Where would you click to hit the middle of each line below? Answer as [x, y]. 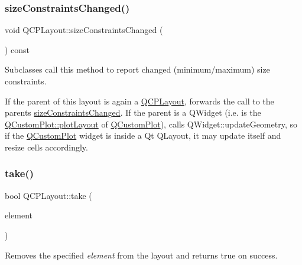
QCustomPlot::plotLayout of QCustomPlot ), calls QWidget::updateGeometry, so [151, 124]
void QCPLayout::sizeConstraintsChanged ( [84, 30]
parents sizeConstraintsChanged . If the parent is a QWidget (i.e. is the [133, 112]
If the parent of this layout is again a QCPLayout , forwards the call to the [139, 101]
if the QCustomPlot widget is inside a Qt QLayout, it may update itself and [143, 135]
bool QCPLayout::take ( [48, 195]
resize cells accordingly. [46, 147]
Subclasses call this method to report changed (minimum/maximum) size [137, 69]
